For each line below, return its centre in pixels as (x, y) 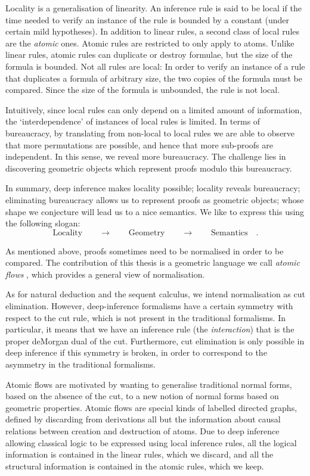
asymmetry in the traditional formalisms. (80, 364)
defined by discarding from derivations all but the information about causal (143, 419)
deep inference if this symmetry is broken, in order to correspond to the (136, 352)
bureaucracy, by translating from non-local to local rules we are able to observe (150, 133)
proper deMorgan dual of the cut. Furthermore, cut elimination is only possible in (155, 340)
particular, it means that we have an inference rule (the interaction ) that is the (150, 329)
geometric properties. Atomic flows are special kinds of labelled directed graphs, (151, 407)
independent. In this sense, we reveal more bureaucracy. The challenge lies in (146, 156)
